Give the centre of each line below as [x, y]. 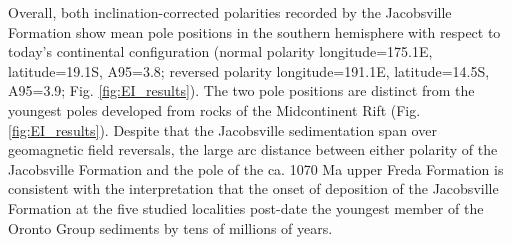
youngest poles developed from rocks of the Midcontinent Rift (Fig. [214, 109]
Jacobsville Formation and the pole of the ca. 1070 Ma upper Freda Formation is [256, 168]
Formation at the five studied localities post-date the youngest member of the [246, 207]
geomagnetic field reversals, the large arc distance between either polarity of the [253, 149]
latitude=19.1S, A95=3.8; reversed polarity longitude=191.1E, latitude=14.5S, [249, 70]
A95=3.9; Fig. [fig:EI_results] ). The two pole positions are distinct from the [241, 90]
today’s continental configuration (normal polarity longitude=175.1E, [220, 51]
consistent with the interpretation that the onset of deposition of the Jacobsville [253, 188]
